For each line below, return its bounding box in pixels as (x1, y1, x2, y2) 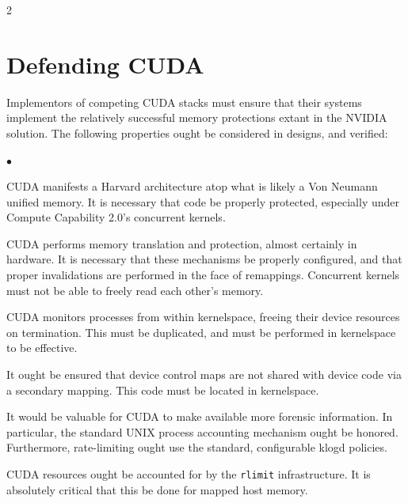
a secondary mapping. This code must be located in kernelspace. (6, 381, 319, 398)
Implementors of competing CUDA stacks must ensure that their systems (6, 93, 362, 110)
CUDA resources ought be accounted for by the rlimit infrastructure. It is (6, 466, 371, 482)
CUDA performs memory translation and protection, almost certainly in (6, 235, 357, 251)
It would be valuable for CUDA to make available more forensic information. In (6, 408, 393, 425)
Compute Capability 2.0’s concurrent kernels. (6, 209, 226, 225)
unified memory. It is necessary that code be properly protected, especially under (6, 193, 399, 210)
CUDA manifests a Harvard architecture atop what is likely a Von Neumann (6, 178, 378, 195)
